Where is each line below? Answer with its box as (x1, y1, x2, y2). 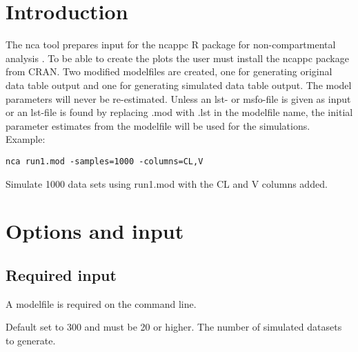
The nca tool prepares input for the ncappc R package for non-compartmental (6, 37, 336, 52)
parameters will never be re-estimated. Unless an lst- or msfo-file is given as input (6, 91, 351, 106)
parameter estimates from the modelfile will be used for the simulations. (6, 118, 310, 133)
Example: (6, 132, 46, 146)
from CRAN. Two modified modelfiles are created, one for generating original (6, 64, 332, 79)
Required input (6, 264, 117, 285)
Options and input (6, 217, 184, 245)
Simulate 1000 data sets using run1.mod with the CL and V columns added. (6, 176, 328, 190)
